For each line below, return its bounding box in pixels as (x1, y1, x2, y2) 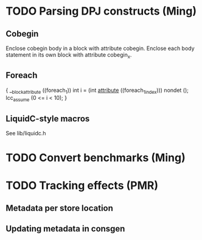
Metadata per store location (5, 203, 114, 213)
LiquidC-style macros (5, 113, 90, 124)
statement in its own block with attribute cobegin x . (5, 51, 132, 60)
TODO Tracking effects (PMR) (5, 178, 159, 192)
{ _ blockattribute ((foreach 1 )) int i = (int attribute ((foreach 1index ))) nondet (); (5, 86, 189, 95)
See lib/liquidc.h (5, 130, 46, 137)
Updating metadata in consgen (5, 224, 125, 234)
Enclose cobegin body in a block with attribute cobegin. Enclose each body (5, 44, 195, 52)
